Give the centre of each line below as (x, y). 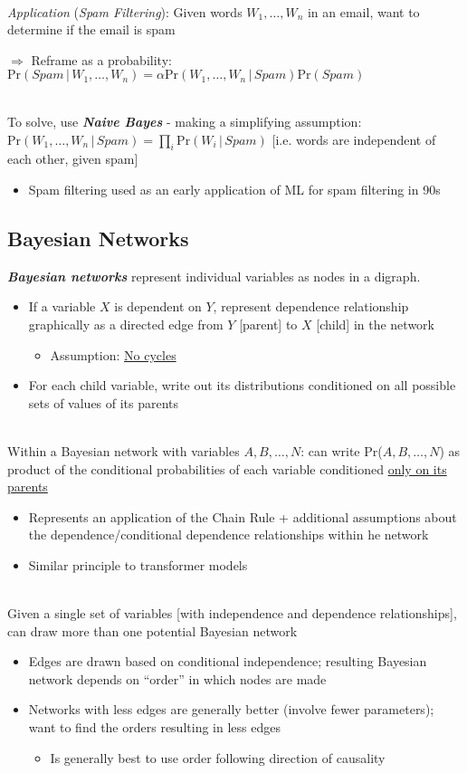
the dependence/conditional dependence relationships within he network (229, 534)
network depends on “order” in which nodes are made (177, 678)
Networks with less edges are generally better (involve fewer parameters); (231, 709)
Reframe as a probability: (101, 59)
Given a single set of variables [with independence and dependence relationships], (232, 613)
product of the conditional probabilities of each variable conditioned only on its (227, 468)
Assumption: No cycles (113, 354)
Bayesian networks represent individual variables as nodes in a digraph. (214, 276)
